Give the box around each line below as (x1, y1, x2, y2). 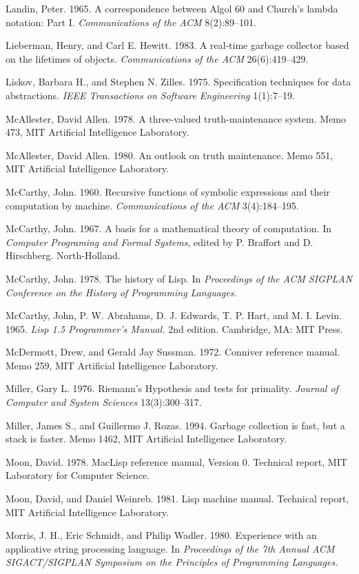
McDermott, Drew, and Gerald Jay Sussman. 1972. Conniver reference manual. (6, 345, 340, 359)
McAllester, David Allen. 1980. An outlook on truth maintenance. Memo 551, (6, 147, 334, 162)
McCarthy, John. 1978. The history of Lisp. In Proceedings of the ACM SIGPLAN (6, 271, 353, 285)
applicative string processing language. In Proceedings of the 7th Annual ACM (6, 541, 335, 555)
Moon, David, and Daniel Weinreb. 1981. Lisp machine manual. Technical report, (6, 491, 349, 506)
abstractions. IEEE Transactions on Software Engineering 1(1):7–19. (6, 88, 295, 102)
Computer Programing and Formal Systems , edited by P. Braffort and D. (6, 234, 314, 249)
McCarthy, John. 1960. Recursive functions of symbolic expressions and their (6, 184, 330, 198)
